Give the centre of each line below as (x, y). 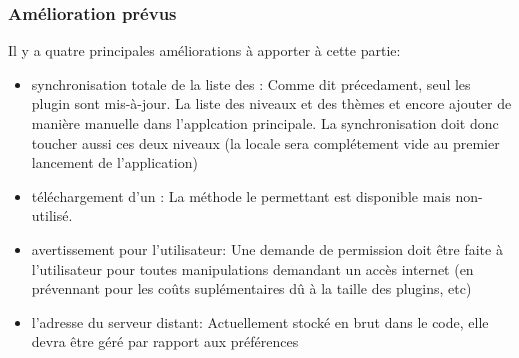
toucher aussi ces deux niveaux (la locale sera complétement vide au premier (265, 142)
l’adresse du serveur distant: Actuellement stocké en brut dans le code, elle (260, 321)
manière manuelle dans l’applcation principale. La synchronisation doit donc (265, 123)
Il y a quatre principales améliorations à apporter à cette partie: (204, 50)
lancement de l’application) (114, 162)
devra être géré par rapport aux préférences (165, 341)
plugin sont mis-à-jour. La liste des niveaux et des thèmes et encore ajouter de (271, 103)
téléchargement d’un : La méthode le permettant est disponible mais (241, 195)
